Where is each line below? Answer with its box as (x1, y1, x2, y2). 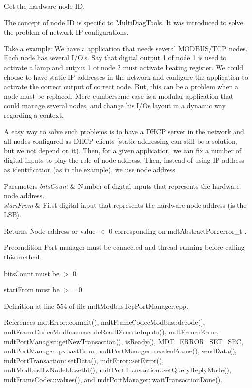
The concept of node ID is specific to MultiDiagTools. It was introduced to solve (4, 17, 243, 27)
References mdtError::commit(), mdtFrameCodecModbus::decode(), (4, 317, 205, 327)
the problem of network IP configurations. (4, 27, 129, 37)
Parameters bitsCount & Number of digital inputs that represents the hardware (4, 181, 240, 191)
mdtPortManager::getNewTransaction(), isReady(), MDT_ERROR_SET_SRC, (4, 336, 243, 346)
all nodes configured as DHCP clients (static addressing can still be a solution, (4, 136, 237, 146)
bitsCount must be (4, 268, 60, 278)
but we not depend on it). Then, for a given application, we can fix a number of (4, 145, 241, 155)
